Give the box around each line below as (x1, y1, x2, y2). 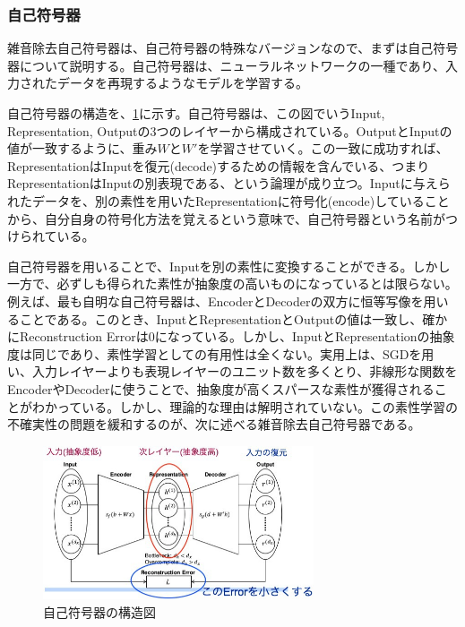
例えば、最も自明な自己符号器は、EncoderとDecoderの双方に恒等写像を (7, 291, 424, 310)
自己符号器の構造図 (43, 602, 156, 621)
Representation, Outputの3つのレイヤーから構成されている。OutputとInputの (7, 121, 452, 140)
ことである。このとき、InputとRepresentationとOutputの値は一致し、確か (19, 309, 448, 328)
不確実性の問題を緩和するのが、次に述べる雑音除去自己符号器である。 (7, 415, 421, 434)
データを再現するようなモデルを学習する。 (56, 73, 308, 92)
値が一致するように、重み (7, 139, 158, 158)
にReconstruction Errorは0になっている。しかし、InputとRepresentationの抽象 (7, 327, 455, 346)
